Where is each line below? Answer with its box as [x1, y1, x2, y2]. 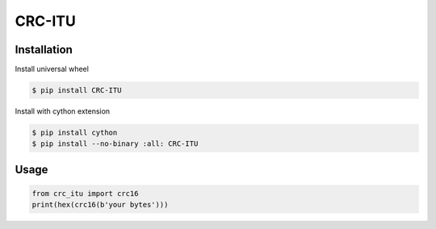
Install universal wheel [15, 65, 89, 74]
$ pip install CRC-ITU [31, 85, 122, 95]
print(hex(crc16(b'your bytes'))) [31, 200, 169, 210]
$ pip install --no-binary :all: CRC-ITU [31, 139, 199, 148]
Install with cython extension [15, 106, 111, 116]
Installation [15, 43, 73, 56]
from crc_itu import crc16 [31, 189, 139, 198]
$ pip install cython [31, 128, 118, 137]
